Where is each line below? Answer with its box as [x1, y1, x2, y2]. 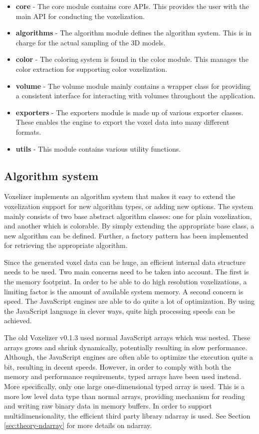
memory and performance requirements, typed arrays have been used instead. [4, 371, 242, 382]
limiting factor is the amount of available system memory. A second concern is [4, 286, 244, 296]
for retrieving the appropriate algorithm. [4, 240, 128, 250]
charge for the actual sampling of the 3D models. [15, 37, 166, 47]
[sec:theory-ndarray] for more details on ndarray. [4, 420, 152, 431]
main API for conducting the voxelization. [15, 10, 145, 21]
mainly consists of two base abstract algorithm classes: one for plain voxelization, [4, 211, 252, 221]
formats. [15, 126, 41, 137]
